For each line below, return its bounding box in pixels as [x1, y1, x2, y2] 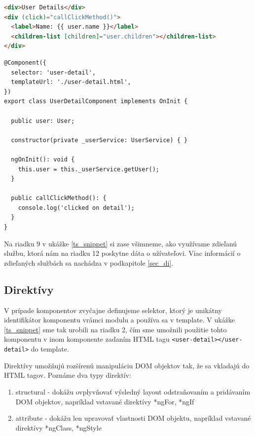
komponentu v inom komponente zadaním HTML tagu [4, 334, 170, 344]
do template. [31, 344, 69, 354]
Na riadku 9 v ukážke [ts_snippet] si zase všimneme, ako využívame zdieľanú [4, 238, 237, 248]
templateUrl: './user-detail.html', [11, 79, 131, 86]
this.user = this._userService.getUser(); [18, 165, 159, 173]
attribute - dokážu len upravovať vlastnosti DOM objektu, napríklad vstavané [15, 413, 251, 423]
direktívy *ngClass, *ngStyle [15, 422, 102, 433]
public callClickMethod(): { [11, 195, 107, 202]
